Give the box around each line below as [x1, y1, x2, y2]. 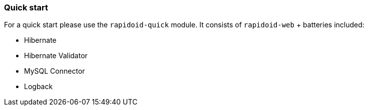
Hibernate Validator [24, 51, 88, 60]
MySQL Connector [24, 67, 85, 76]
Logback [24, 82, 53, 91]
